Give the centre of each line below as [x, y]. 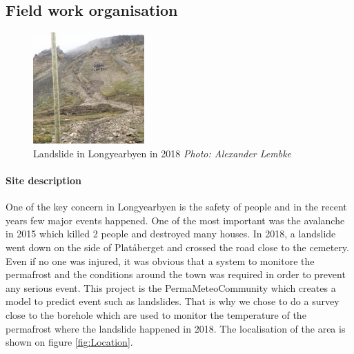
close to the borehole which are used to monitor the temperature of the [156, 315]
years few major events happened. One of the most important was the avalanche [175, 220]
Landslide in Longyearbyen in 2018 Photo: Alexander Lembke [163, 153]
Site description [44, 180]
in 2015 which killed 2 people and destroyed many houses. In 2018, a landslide [171, 234]
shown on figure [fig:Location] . [69, 342]
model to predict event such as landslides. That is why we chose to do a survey [173, 301]
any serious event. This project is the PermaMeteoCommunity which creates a [171, 287]
